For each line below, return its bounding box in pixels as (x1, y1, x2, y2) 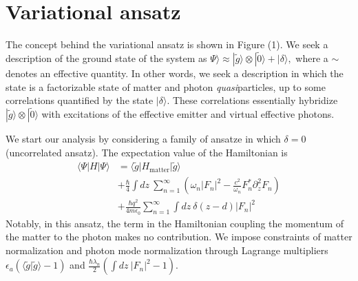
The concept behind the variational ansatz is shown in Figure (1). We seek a (6, 37, 328, 52)
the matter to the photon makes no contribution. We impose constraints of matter (6, 229, 352, 244)
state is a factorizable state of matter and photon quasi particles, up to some (6, 79, 326, 94)
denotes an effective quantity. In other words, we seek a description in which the (6, 65, 344, 80)
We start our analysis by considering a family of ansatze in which (6, 131, 281, 145)
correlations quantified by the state (6, 93, 154, 107)
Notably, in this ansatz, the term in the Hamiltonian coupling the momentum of (6, 216, 344, 230)
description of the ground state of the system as (6, 50, 207, 65)
